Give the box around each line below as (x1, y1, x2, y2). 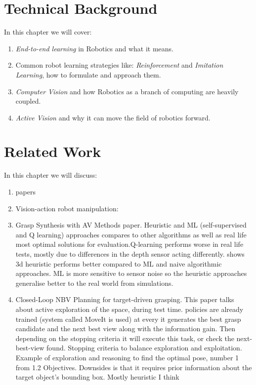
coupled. (15, 96, 41, 106)
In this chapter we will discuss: (4, 170, 97, 180)
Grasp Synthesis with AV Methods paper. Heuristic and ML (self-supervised (15, 220, 247, 230)
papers (15, 187, 36, 196)
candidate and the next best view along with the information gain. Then (15, 323, 236, 334)
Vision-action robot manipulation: (15, 203, 119, 213)
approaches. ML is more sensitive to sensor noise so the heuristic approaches (15, 268, 247, 278)
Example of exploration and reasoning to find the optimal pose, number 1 (15, 352, 239, 362)
